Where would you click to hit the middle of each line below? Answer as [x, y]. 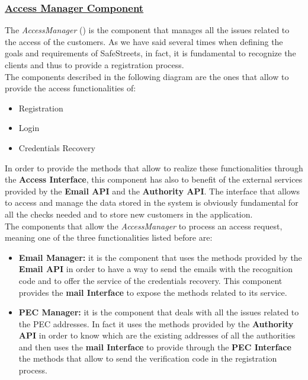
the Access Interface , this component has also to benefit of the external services [154, 179]
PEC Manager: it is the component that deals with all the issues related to [159, 312]
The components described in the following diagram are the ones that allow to [147, 76]
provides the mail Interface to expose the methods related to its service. [153, 292]
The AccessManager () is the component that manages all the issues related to [147, 30]
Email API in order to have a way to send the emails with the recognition [155, 269]
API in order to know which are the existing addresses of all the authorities [157, 335]
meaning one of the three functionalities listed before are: [109, 237]
